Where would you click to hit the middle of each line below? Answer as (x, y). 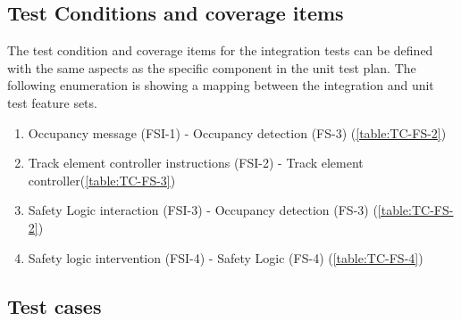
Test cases (54, 305)
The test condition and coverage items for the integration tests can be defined (220, 50)
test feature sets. (52, 102)
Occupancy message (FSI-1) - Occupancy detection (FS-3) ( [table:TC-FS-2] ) (237, 132)
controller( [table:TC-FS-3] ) (102, 180)
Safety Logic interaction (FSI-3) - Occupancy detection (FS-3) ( (203, 210)
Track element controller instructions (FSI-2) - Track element (196, 163)
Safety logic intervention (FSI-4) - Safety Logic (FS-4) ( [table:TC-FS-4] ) (226, 257)
